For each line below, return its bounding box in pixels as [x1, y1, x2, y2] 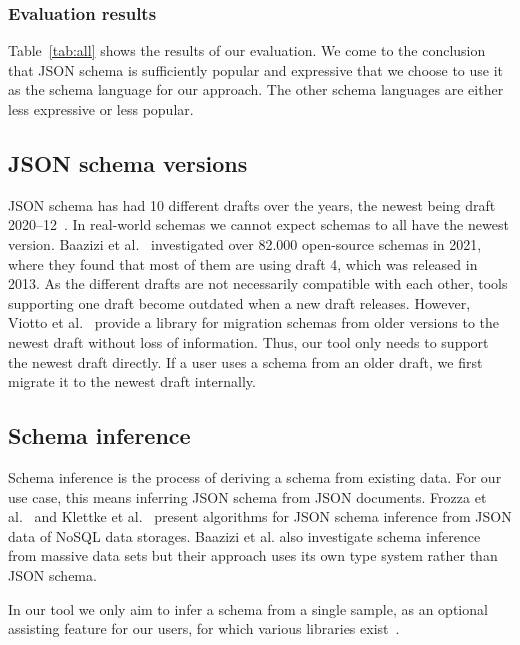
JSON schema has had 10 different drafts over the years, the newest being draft [8, 194, 496, 215]
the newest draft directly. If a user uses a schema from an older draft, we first [8, 351, 483, 372]
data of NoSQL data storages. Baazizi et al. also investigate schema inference [8, 525, 481, 546]
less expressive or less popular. [8, 99, 194, 119]
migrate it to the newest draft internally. [8, 371, 256, 392]
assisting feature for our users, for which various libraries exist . [8, 618, 400, 639]
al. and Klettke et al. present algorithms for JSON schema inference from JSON [8, 506, 512, 527]
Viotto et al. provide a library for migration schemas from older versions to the [8, 312, 500, 333]
